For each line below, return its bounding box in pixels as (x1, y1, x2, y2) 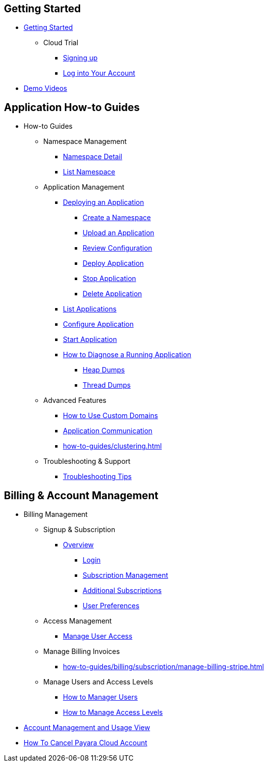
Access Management (43, 617, 112, 625)
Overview (63, 540, 94, 549)
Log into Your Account (63, 69, 135, 78)
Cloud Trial (43, 38, 79, 47)
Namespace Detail (63, 152, 122, 161)
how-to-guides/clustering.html (63, 442, 162, 451)
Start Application (63, 335, 117, 344)
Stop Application (83, 274, 136, 283)
